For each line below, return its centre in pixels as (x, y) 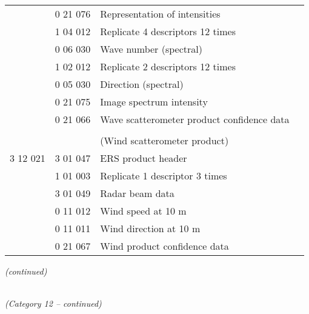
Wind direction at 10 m (150, 228)
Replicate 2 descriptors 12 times (168, 66)
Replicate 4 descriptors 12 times (168, 31)
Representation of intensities (160, 14)
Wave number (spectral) (151, 49)
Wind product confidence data (164, 246)
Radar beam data (137, 193)
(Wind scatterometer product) (164, 140)
